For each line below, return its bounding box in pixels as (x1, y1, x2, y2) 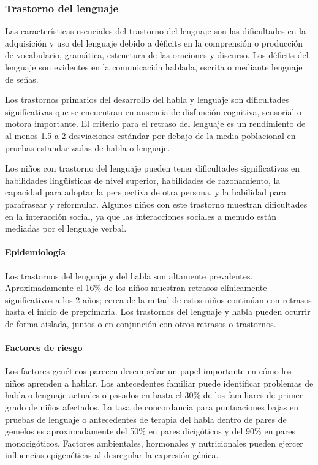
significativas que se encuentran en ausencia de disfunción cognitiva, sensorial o (5, 105, 301, 118)
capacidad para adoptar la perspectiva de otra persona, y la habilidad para (5, 186, 286, 198)
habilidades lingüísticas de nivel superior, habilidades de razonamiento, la (5, 173, 281, 186)
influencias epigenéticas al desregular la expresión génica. (5, 448, 219, 461)
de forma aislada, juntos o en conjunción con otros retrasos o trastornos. (5, 317, 276, 330)
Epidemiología (5, 246, 66, 259)
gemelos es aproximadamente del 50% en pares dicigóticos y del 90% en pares (5, 425, 296, 437)
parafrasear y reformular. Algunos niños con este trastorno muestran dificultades (5, 197, 308, 210)
